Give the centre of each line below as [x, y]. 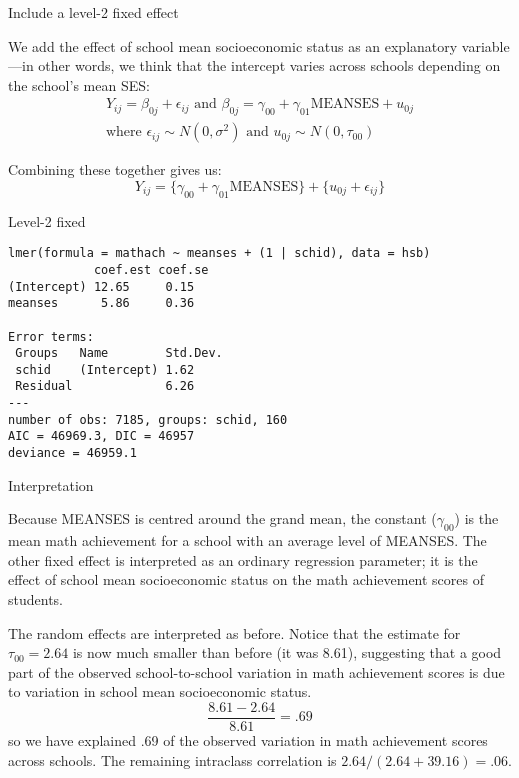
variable [485, 45]
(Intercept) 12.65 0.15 [101, 286]
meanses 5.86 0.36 [101, 303]
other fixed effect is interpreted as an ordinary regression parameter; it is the [243, 559]
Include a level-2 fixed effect [93, 12]
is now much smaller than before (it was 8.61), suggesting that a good [287, 652]
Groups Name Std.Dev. [119, 353]
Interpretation [51, 484]
